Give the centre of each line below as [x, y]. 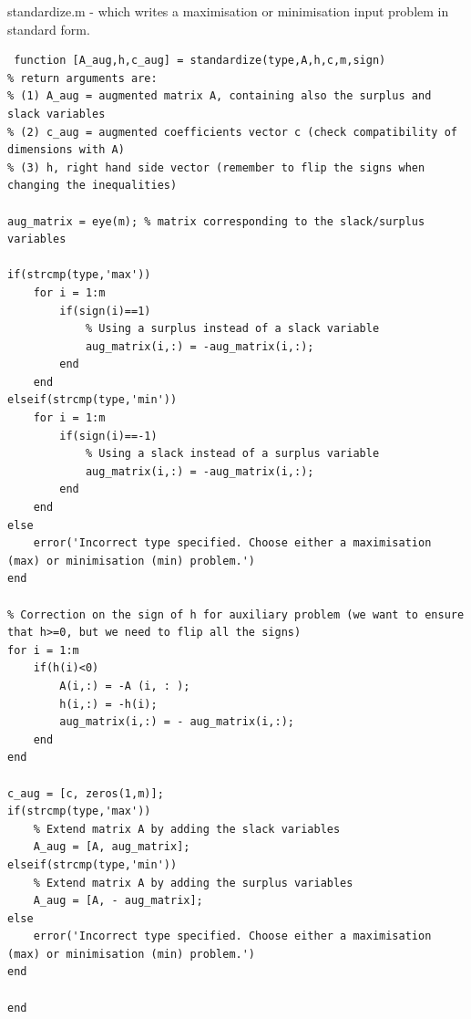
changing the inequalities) [92, 186]
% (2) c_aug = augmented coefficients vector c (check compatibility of [232, 132]
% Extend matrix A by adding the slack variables [187, 829]
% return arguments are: [82, 78]
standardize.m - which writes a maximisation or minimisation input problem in [228, 11]
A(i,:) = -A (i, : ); [125, 686]
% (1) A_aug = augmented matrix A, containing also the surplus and [220, 96]
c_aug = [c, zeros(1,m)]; [86, 793]
